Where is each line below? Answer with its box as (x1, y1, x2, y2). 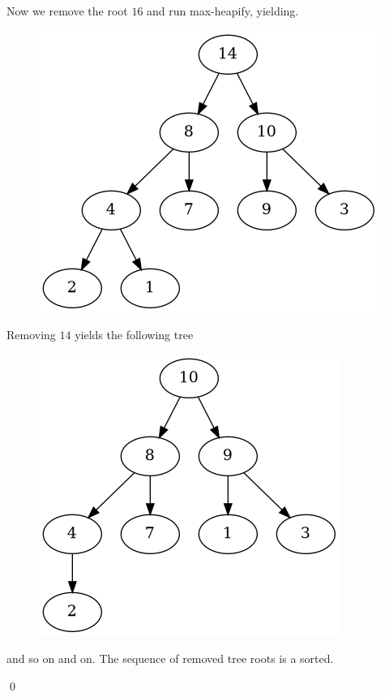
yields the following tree (75, 326, 194, 343)
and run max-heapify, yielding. (147, 2, 299, 19)
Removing (6, 326, 56, 343)
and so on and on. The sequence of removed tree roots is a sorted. (6, 650, 334, 667)
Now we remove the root (6, 2, 128, 19)
